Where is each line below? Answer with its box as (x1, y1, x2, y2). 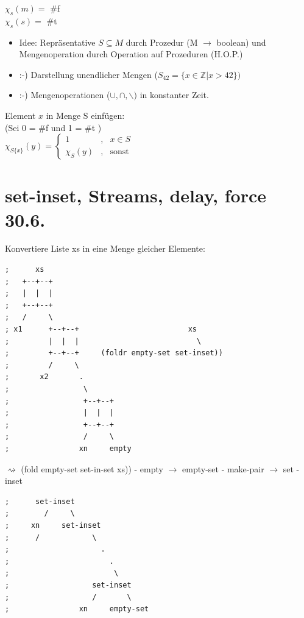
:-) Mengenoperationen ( (19, 88, 110, 101)
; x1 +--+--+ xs (5, 325, 197, 334)
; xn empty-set (5, 605, 149, 614)
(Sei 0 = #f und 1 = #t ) (5, 121, 102, 133)
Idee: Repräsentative (19, 35, 96, 48)
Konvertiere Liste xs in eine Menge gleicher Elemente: (5, 242, 205, 255)
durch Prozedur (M (125, 35, 198, 48)
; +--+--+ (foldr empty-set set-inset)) (5, 349, 223, 358)
